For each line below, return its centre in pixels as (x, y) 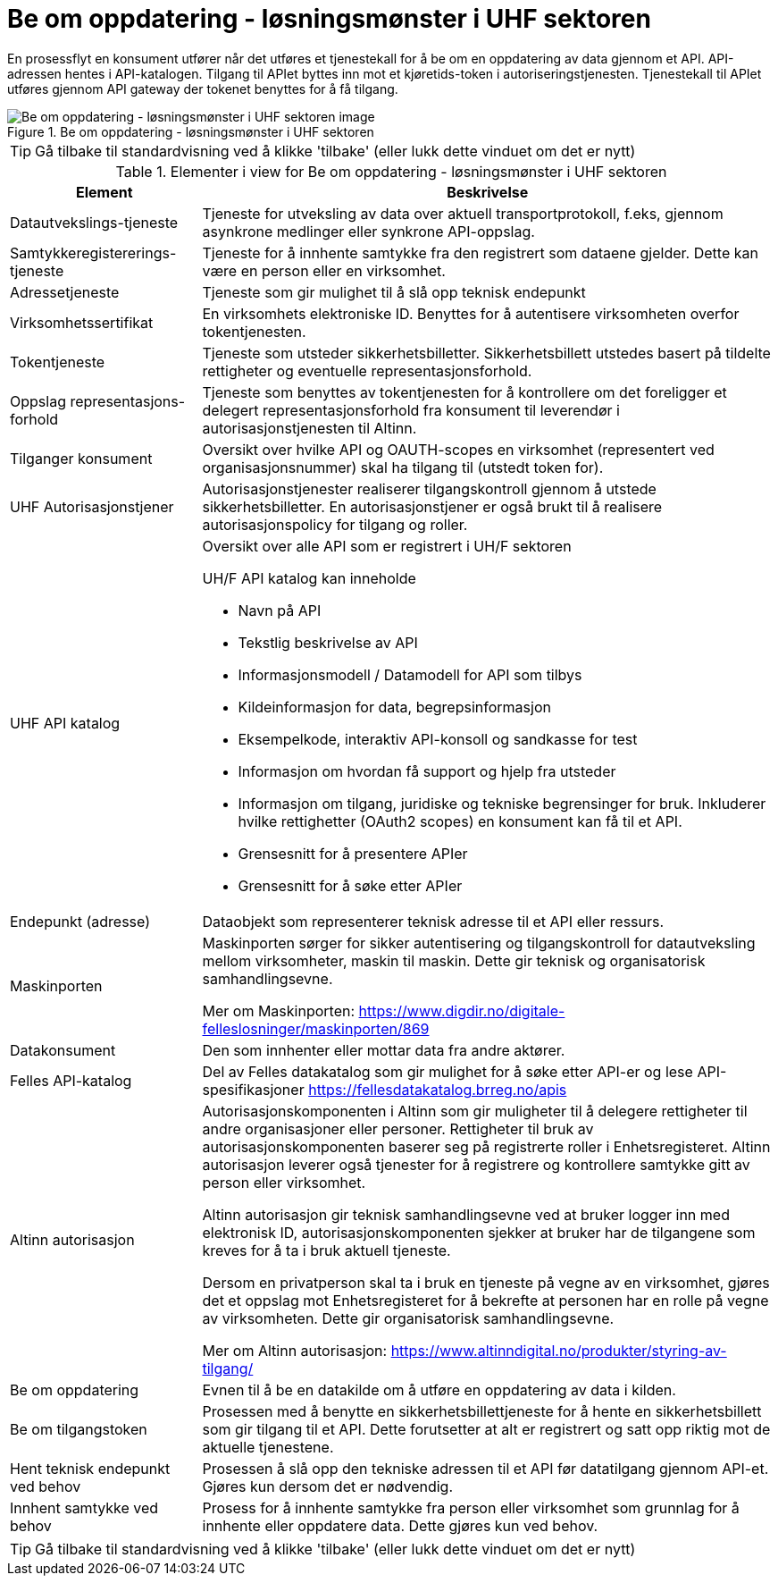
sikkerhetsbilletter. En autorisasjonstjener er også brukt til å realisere (432, 506)
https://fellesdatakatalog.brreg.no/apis (438, 1089)
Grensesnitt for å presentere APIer (353, 853)
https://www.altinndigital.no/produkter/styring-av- (559, 1350)
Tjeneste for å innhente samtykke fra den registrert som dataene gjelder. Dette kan (480, 253)
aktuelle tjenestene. (268, 1447)
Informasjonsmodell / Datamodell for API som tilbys (410, 674)
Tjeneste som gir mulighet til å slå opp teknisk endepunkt (394, 292)
